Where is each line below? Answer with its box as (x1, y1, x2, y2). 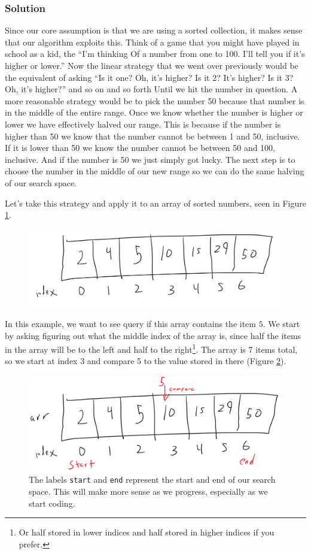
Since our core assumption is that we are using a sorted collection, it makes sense (5, 24, 303, 37)
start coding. (29, 497, 75, 509)
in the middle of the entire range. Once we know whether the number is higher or (5, 106, 303, 119)
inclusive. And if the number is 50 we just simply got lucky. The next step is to (5, 153, 295, 165)
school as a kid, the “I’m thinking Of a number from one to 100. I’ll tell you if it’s (5, 47, 305, 60)
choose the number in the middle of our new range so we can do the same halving (5, 165, 304, 177)
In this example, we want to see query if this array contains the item (5, 317, 256, 329)
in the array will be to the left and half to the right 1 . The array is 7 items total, (5, 341, 298, 355)
